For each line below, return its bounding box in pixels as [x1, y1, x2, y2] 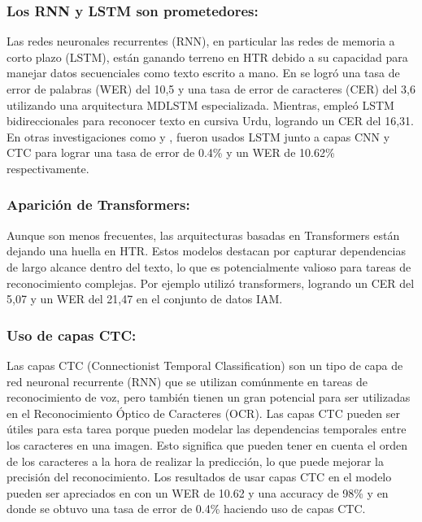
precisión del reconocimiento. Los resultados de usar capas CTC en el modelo [7, 468, 392, 485]
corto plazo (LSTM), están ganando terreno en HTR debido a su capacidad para [7, 48, 408, 65]
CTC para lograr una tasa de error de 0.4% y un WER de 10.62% [7, 144, 335, 161]
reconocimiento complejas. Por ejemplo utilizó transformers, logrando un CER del [7, 274, 415, 291]
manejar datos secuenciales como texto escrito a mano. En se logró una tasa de [7, 64, 400, 81]
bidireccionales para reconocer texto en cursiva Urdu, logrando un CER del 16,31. [7, 112, 414, 129]
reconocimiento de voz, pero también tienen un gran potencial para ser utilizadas [7, 389, 411, 406]
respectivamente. [7, 159, 89, 176]
